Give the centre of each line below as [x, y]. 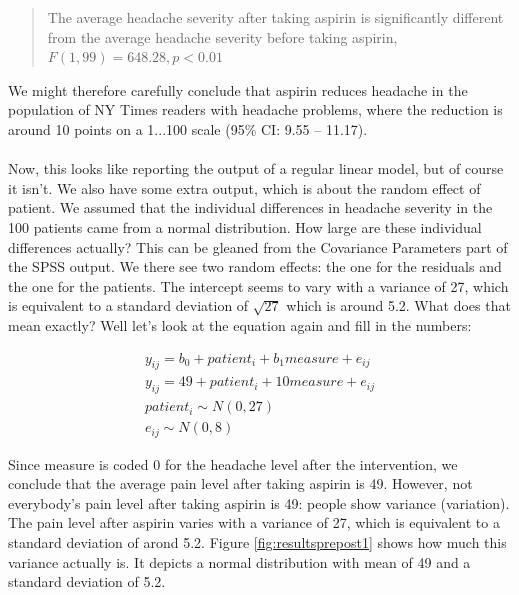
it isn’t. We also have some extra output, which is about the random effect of [244, 187]
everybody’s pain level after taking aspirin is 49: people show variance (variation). [259, 502]
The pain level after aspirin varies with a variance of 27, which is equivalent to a [254, 522]
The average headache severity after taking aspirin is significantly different [275, 17]
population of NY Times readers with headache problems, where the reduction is [255, 109]
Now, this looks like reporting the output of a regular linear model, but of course [256, 168]
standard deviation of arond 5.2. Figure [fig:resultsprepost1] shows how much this [257, 542]
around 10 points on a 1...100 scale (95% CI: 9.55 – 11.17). [188, 128]
